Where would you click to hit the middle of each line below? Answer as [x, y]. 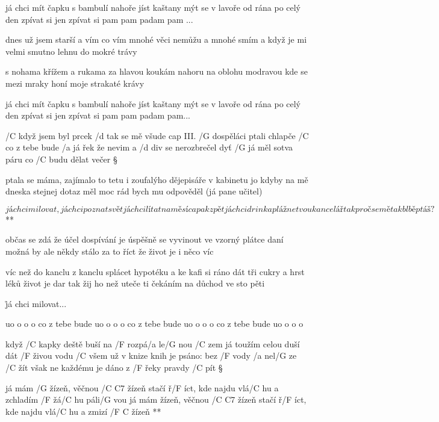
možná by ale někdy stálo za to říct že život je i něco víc [110, 251]
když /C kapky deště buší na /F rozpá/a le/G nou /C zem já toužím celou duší [153, 343]
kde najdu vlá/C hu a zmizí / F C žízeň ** [83, 411]
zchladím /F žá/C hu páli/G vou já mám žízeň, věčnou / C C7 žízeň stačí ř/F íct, [156, 399]
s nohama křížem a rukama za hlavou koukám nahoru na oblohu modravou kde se [157, 71]
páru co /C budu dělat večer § [61, 159]
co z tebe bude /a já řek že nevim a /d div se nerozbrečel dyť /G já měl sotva [149, 147]
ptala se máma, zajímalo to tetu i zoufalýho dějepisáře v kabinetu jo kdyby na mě [157, 179]
